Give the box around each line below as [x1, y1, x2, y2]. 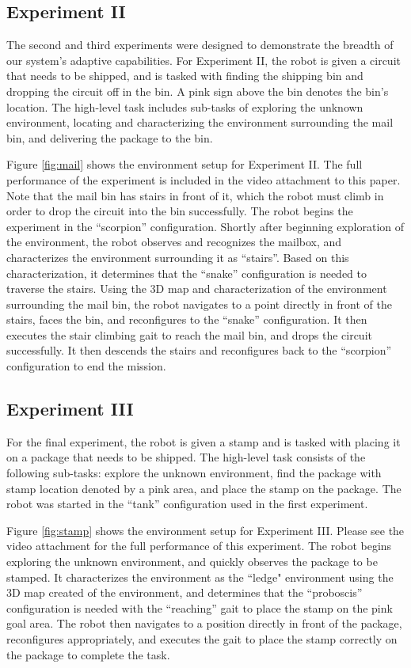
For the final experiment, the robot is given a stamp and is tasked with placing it [6, 433, 401, 450]
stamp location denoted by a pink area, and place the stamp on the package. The [6, 480, 401, 496]
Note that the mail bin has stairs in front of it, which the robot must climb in [6, 187, 384, 203]
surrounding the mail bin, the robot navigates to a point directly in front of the [6, 295, 392, 312]
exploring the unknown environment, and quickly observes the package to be [6, 553, 378, 570]
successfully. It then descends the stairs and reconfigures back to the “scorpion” [6, 342, 392, 359]
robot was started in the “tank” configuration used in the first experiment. [6, 495, 368, 512]
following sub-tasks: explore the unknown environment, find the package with [6, 465, 382, 481]
